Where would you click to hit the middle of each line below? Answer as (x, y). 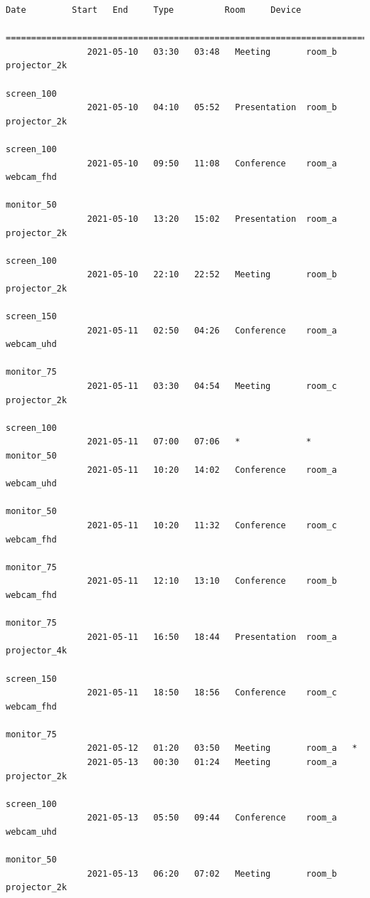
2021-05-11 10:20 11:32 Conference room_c (212, 525)
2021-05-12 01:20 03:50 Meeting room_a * (222, 748)
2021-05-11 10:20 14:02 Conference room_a (212, 470)
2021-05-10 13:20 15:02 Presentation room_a (212, 219)
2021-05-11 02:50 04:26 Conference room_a (212, 330)
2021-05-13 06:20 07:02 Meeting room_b (212, 873)
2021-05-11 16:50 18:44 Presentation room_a (212, 637)
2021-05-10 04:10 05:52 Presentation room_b (212, 108)
